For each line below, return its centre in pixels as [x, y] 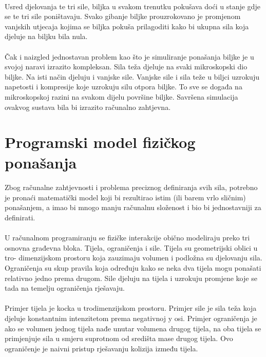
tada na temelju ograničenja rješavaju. [65, 288]
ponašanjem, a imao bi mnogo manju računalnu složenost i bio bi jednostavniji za [133, 207]
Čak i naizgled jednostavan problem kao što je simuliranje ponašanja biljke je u [129, 56]
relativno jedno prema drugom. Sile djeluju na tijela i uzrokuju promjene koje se [131, 278]
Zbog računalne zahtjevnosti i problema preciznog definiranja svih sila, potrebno [131, 187]
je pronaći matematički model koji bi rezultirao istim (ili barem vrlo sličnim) [125, 197]
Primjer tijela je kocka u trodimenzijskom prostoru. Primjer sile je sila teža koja [131, 308]
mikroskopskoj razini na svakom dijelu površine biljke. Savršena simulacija [121, 96]
